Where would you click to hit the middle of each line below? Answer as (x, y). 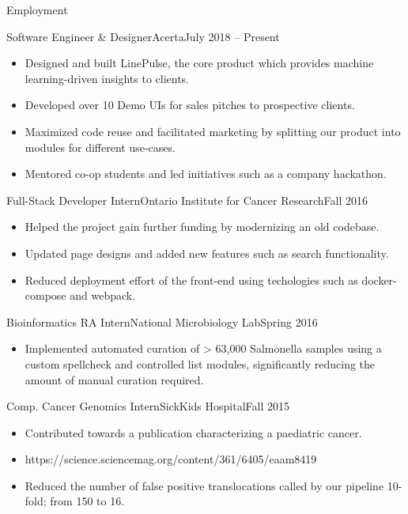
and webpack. (103, 295)
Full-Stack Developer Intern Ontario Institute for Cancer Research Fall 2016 (187, 200)
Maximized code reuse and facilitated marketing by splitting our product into (213, 131)
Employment (37, 9)
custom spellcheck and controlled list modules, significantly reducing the (200, 363)
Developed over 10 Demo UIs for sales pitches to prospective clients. (190, 105)
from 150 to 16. (87, 501)
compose (45, 295)
